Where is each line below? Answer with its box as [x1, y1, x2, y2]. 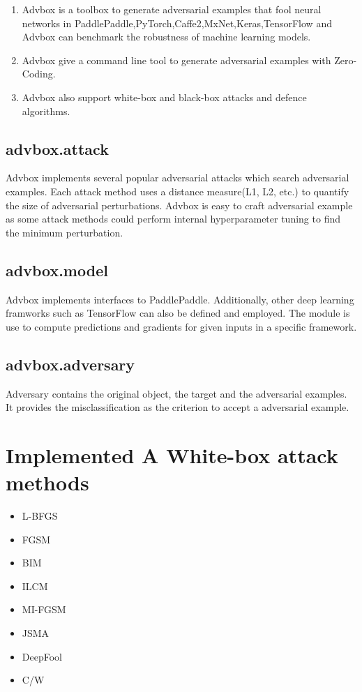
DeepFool [22, 649, 62, 663]
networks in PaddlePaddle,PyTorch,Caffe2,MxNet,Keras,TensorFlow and [22, 15, 332, 30]
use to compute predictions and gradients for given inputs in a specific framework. [6, 319, 357, 333]
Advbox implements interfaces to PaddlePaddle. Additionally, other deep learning [6, 292, 354, 306]
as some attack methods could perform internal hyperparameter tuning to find [6, 211, 340, 226]
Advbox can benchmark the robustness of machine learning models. [22, 29, 311, 44]
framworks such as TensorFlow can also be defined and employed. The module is [6, 306, 350, 320]
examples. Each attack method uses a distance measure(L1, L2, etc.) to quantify [6, 183, 349, 198]
